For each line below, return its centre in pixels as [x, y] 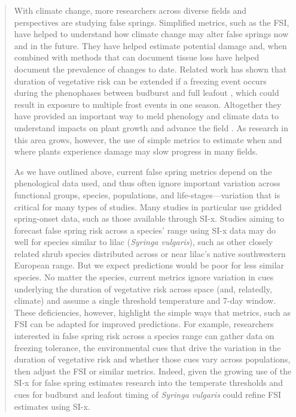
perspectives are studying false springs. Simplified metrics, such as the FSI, [152, 22]
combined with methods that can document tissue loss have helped [137, 57]
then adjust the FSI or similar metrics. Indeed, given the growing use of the [153, 371]
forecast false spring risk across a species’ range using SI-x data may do [145, 230]
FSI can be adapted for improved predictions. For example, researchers [144, 324]
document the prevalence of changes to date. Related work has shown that [150, 69]
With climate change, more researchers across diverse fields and [130, 10]
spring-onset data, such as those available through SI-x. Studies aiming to [149, 218]
